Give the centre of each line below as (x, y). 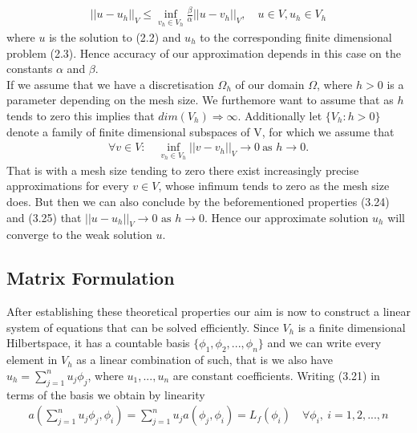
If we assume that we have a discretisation (110, 84)
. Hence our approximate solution (287, 217)
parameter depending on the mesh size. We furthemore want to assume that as (200, 100)
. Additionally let (280, 115)
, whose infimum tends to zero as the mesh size (274, 186)
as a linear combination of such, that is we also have (204, 360)
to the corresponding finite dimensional (296, 36)
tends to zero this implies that (81, 115)
